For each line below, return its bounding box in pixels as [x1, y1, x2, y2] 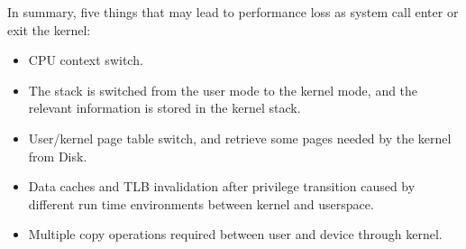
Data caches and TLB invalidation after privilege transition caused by [28, 177, 416, 196]
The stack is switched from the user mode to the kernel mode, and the [28, 80, 418, 99]
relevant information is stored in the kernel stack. [28, 98, 301, 117]
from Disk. [28, 146, 87, 165]
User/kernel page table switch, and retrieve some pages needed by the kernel [28, 128, 452, 147]
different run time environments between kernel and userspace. [28, 194, 374, 213]
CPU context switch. [28, 51, 143, 69]
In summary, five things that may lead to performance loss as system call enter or [7, 3, 459, 21]
